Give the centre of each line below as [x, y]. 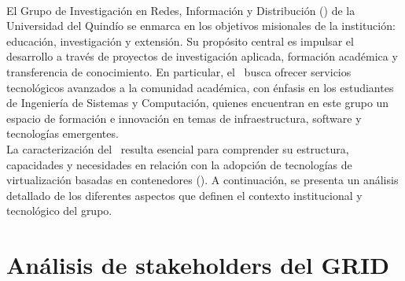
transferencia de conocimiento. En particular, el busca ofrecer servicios [179, 71]
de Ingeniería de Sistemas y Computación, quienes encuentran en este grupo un [198, 103]
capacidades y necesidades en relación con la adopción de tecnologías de [179, 164]
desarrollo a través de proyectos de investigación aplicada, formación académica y [202, 56]
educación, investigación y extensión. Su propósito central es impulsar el [180, 41]
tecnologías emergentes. [63, 133]
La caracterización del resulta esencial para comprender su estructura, [178, 148]
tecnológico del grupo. [59, 211]
